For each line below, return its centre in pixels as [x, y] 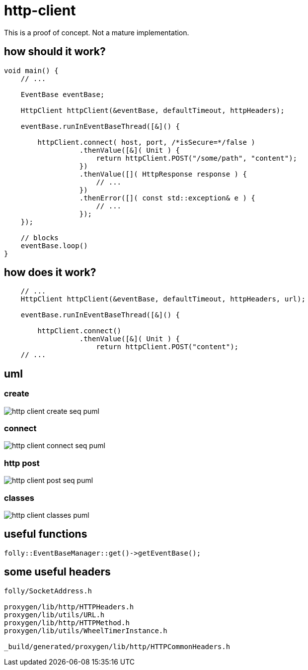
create [17, 394]
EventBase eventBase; [63, 94]
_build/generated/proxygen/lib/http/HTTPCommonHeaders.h [117, 646]
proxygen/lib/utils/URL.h [54, 615]
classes [19, 498]
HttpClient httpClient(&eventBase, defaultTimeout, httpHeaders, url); [163, 299]
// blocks [39, 238]
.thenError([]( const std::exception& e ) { [167, 198]
